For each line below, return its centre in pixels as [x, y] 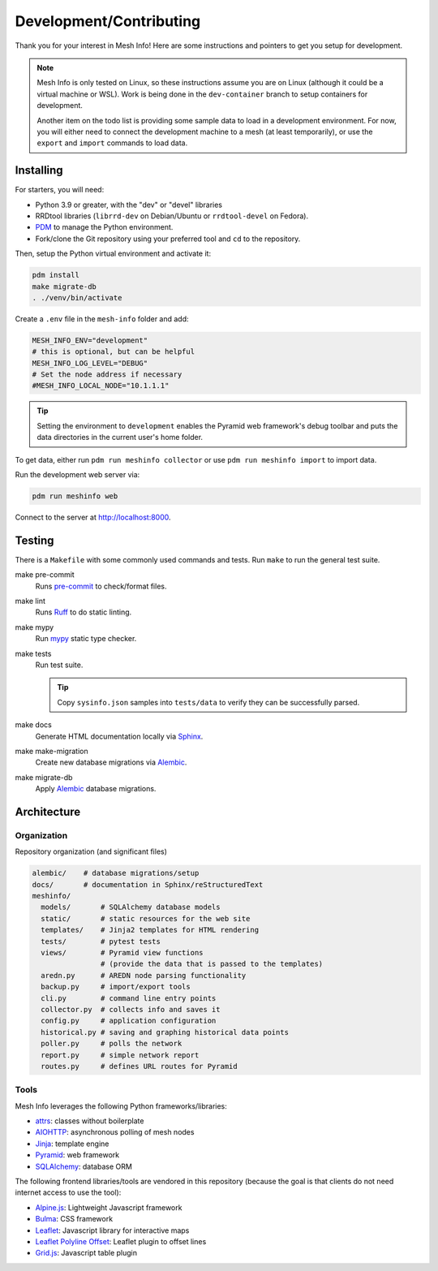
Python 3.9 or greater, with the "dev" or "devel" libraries [129, 205]
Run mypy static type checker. [86, 639]
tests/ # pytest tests [101, 941]
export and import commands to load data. [112, 143]
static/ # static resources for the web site [146, 918]
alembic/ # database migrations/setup [116, 873]
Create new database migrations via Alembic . [111, 762]
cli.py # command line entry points [129, 998]
